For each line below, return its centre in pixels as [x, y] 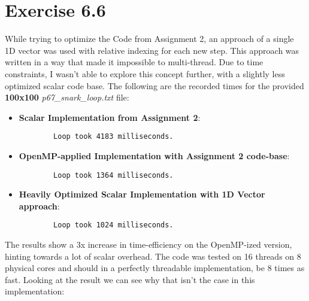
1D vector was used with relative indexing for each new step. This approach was [152, 50]
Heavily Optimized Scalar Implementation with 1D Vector [142, 194]
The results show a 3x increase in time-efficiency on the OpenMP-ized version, [149, 244]
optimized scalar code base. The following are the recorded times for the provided [154, 85]
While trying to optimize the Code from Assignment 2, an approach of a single [149, 39]
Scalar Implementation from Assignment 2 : [110, 117]
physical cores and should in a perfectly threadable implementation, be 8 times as [155, 268]
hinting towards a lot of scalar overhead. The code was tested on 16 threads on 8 [153, 256]
